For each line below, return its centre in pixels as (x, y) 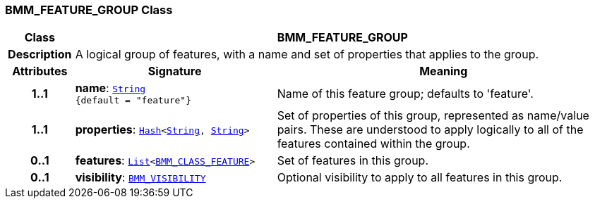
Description (40, 55)
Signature (175, 71)
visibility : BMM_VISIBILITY (140, 178)
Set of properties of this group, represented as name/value (433, 116)
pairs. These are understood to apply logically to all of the (430, 130)
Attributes (40, 71)
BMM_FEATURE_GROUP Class (89, 10)
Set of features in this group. (353, 161)
